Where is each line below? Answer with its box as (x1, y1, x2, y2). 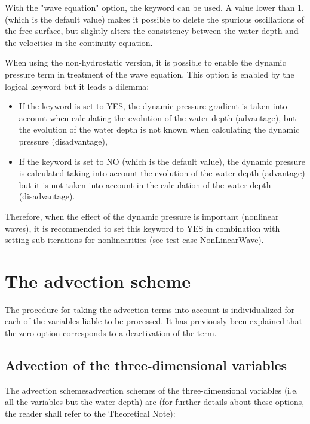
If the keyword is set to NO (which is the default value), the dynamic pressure (19, 155, 305, 167)
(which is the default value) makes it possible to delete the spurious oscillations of (5, 13, 305, 25)
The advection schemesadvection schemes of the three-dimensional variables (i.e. (5, 383, 299, 396)
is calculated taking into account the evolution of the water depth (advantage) (19, 167, 305, 179)
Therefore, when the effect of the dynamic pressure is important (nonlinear (5, 210, 279, 222)
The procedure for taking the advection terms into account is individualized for (5, 303, 295, 315)
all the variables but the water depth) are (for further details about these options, (5, 395, 305, 408)
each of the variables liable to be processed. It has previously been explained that (5, 315, 303, 327)
